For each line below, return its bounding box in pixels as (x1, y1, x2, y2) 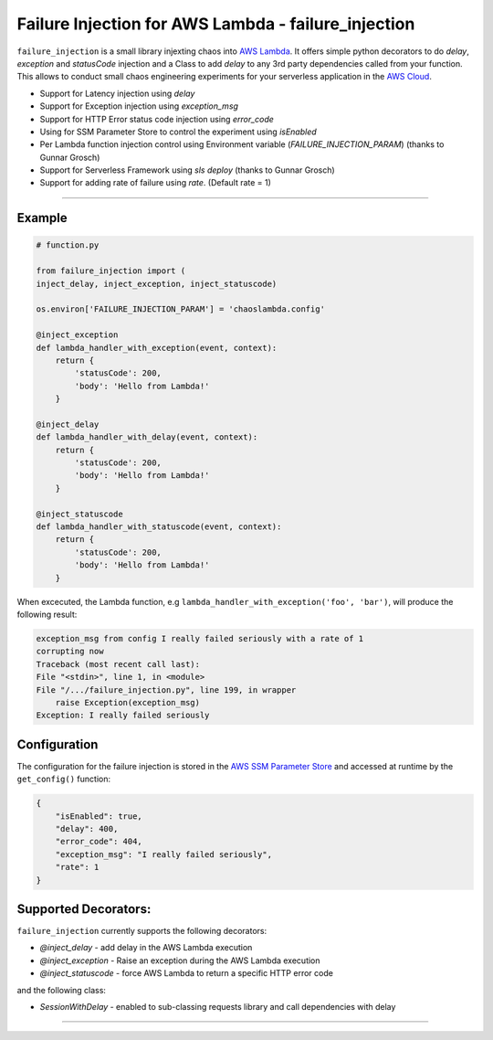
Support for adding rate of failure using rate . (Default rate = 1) (39, 177, 271, 188)
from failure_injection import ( (36, 266, 186, 276)
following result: (16, 609, 78, 620)
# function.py (36, 240, 100, 250)
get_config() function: (16, 773, 111, 785)
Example (16, 210, 68, 226)
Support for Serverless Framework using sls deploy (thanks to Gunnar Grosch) (39, 164, 335, 175)
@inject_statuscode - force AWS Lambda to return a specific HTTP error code (39, 968, 333, 979)
